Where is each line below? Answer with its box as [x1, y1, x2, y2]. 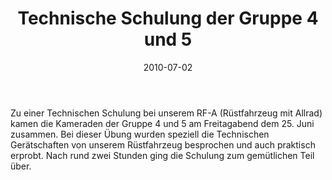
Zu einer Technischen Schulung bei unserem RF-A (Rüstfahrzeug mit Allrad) [10, 107, 323, 119]
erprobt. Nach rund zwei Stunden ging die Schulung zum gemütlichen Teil [10, 149, 315, 161]
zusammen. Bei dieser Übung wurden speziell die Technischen [10, 128, 270, 140]
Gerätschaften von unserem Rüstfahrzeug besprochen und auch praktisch [10, 138, 316, 151]
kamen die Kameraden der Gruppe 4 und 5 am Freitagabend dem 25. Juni [10, 117, 315, 129]
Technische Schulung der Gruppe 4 [17, 7, 319, 30]
